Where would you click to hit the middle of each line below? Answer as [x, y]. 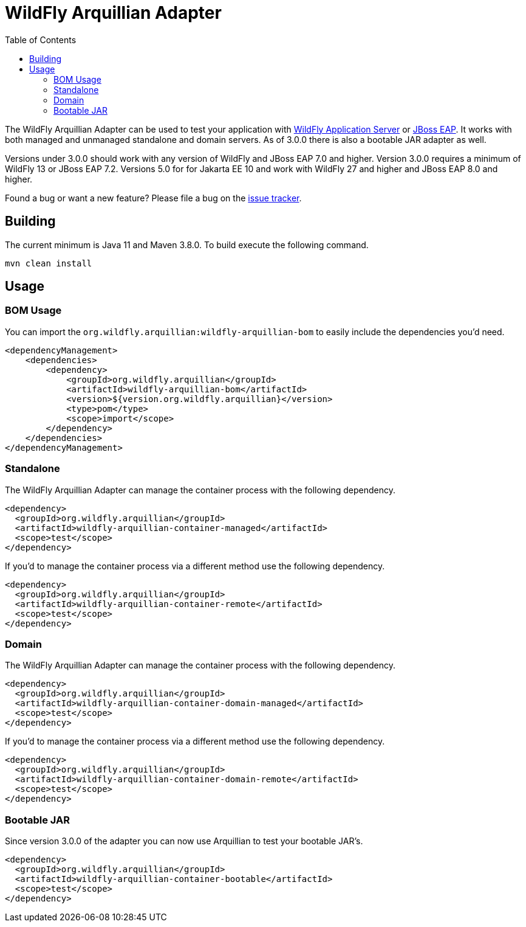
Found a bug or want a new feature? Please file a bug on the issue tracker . [153, 198]
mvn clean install [49, 263]
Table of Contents [41, 40]
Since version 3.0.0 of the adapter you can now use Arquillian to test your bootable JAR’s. [184, 841]
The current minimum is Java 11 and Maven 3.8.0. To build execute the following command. [187, 245]
